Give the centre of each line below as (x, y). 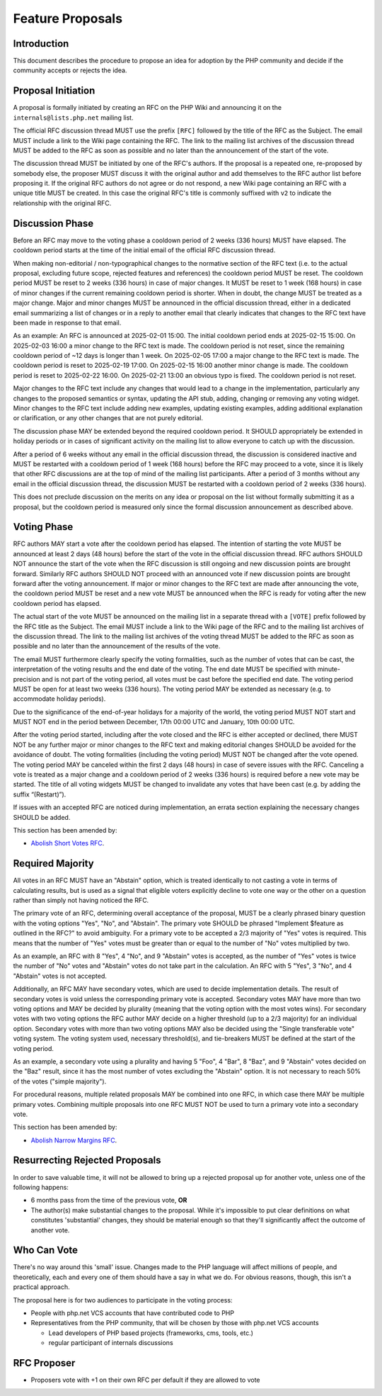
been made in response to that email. (67, 322)
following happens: (41, 1187)
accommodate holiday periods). (59, 699)
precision (27, 679)
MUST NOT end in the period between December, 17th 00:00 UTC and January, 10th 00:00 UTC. (154, 722)
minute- (329, 669)
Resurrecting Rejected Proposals (87, 1160)
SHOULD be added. (42, 817)
